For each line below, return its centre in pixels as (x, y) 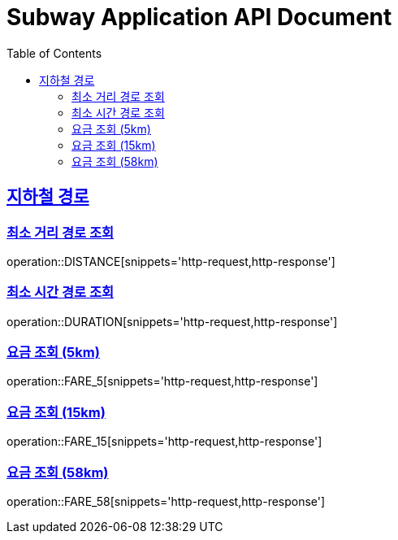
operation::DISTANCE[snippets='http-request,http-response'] (171, 261)
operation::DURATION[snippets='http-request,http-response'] (172, 321)
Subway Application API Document (199, 17)
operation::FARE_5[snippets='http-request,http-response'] (162, 381)
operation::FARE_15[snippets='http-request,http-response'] (164, 442)
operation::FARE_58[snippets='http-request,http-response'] (166, 501)
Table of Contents (54, 53)
